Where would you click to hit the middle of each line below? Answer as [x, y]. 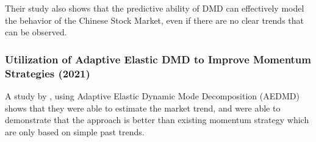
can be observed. [36, 32]
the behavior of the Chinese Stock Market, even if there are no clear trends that [154, 20]
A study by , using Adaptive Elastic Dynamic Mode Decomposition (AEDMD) [152, 95]
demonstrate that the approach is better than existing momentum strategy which [157, 120]
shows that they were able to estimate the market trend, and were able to [143, 108]
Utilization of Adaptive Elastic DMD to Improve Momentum [158, 59]
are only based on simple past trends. [75, 131]
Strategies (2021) [48, 73]
